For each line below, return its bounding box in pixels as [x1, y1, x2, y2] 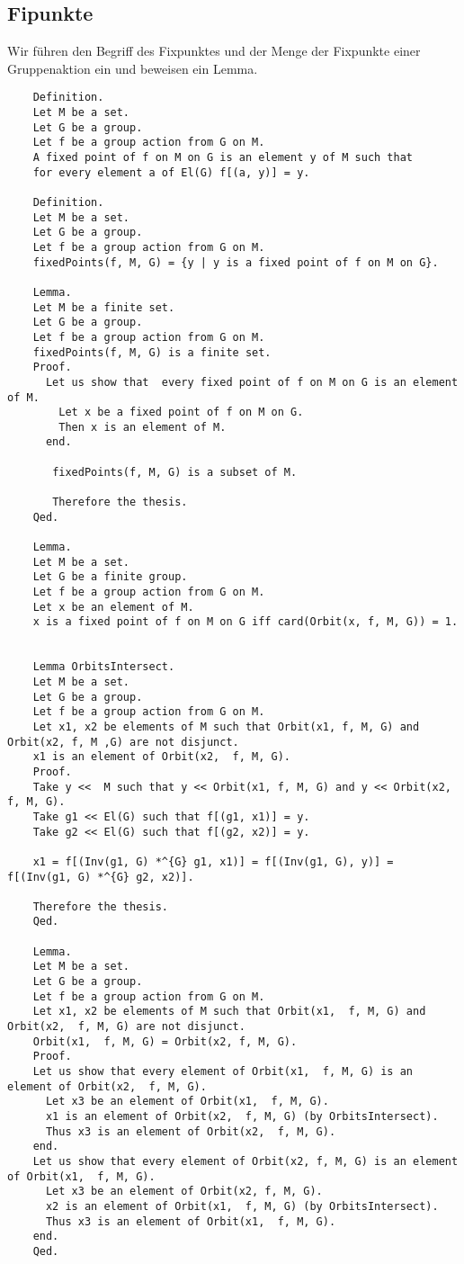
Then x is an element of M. [58, 420, 227, 434]
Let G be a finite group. [32, 570, 188, 584]
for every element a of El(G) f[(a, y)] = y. [32, 166, 310, 179]
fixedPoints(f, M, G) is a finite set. [32, 345, 272, 359]
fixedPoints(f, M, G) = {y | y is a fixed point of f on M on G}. [32, 255, 439, 269]
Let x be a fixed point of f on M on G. [58, 406, 304, 419]
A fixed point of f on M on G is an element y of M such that [32, 151, 414, 165]
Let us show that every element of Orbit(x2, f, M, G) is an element [32, 1154, 459, 1168]
